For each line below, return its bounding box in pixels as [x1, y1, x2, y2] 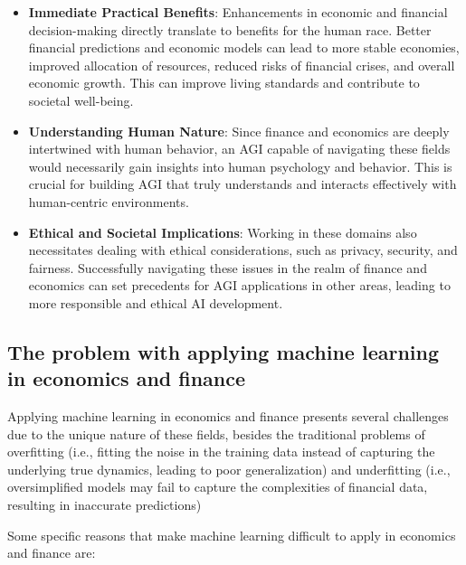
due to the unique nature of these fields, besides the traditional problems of [7, 424, 425, 443]
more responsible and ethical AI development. [28, 293, 283, 312]
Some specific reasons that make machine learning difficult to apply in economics [7, 525, 456, 544]
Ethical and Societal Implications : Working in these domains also [28, 222, 417, 241]
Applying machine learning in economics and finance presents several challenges [7, 407, 449, 426]
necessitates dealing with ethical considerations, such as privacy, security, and [28, 240, 458, 259]
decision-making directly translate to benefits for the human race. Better [28, 20, 432, 39]
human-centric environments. [28, 192, 189, 211]
